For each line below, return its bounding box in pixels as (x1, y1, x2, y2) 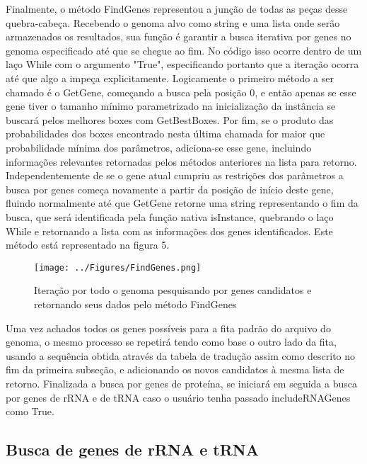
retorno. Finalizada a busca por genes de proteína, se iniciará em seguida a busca (6, 375, 357, 390)
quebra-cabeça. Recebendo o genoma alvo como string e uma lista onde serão (6, 15, 340, 30)
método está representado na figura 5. (6, 237, 170, 252)
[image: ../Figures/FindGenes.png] (34, 262, 202, 273)
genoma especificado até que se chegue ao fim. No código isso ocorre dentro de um (6, 43, 362, 57)
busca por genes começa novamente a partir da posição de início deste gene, (6, 181, 334, 196)
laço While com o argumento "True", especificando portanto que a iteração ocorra (6, 57, 359, 72)
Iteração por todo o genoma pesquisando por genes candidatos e (34, 283, 312, 298)
